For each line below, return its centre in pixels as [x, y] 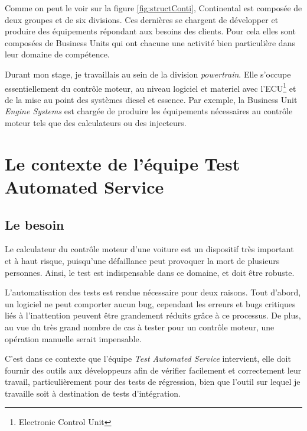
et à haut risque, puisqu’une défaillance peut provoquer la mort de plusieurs [142, 260]
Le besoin [35, 224]
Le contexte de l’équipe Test [123, 163]
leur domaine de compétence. [57, 54]
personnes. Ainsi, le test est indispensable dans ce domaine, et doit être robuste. [150, 272]
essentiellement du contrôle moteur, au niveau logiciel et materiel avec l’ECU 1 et [151, 87]
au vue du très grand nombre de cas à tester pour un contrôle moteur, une [140, 327]
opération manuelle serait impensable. [73, 338]
